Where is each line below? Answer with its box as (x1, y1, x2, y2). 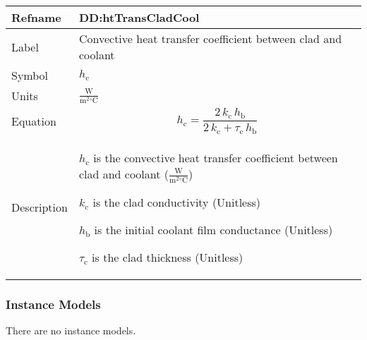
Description (11, 199, 68, 216)
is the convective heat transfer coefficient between (93, 149, 338, 166)
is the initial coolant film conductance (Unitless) (94, 221, 333, 238)
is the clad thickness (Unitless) (92, 248, 243, 265)
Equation (11, 112, 56, 129)
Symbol (11, 67, 49, 83)
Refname (11, 9, 61, 25)
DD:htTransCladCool (78, 9, 200, 25)
